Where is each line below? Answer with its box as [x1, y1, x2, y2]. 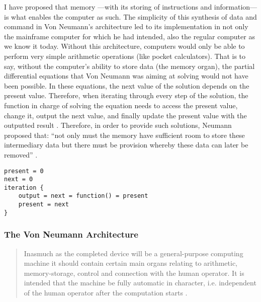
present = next [18, 201, 69, 208]
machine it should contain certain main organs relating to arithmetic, [24, 258, 238, 268]
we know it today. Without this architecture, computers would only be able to [4, 41, 245, 51]
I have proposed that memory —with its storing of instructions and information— [4, 2, 257, 12]
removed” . [4, 149, 38, 160]
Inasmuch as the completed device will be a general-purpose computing [24, 248, 243, 258]
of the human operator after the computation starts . [24, 287, 188, 298]
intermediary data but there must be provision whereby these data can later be [4, 139, 248, 150]
